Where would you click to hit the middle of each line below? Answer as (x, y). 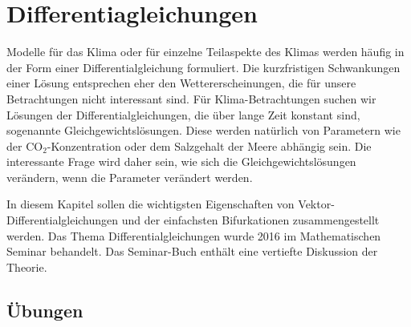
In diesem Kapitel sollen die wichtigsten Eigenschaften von (151, 204)
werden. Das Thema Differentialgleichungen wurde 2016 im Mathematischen (194, 235)
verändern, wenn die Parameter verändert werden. (130, 177)
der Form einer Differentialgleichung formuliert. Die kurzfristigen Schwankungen (203, 67)
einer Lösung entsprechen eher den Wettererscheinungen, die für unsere (181, 83)
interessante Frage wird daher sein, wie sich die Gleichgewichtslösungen (181, 161)
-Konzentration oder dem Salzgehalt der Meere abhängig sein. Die (209, 145)
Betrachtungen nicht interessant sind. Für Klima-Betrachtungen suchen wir (191, 98)
